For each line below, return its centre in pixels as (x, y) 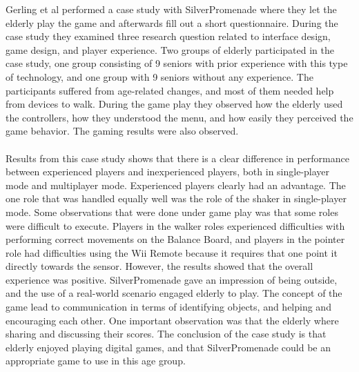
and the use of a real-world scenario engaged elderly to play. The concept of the (174, 293)
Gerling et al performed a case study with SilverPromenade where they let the (171, 9)
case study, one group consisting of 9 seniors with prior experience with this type (177, 63)
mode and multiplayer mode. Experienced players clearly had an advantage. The (176, 185)
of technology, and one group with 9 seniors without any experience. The (159, 76)
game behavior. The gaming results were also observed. (122, 131)
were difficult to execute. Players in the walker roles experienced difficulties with (175, 225)
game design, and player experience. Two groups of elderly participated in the (170, 49)
